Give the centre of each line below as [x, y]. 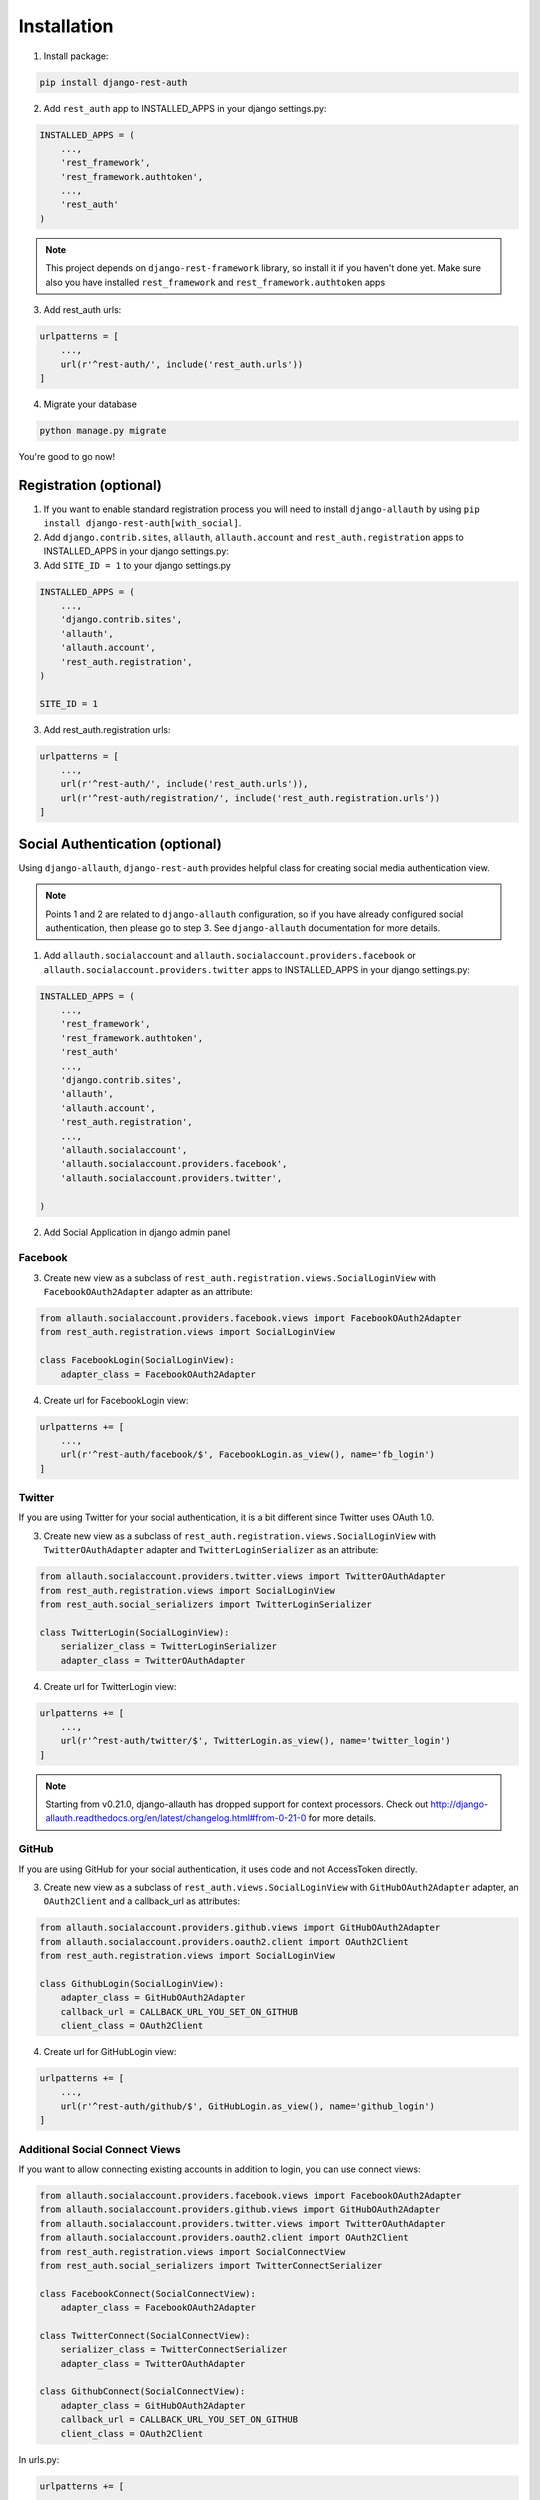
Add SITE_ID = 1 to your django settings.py [137, 565]
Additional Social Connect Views [99, 2149]
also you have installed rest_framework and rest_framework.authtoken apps [215, 282]
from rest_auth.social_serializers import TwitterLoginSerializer [205, 1604]
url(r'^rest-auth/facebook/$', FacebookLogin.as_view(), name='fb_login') [247, 1454]
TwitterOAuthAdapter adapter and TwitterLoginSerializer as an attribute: [211, 1550]
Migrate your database [90, 404]
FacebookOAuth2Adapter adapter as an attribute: [148, 1292]
